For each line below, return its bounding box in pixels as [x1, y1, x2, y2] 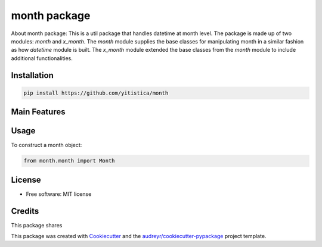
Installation [11, 70, 54, 80]
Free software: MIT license [26, 190, 92, 198]
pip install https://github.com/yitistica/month [23, 89, 169, 96]
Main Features [11, 107, 66, 117]
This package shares [11, 221, 63, 229]
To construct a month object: [11, 142, 82, 149]
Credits [11, 206, 39, 216]
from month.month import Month [23, 158, 116, 164]
